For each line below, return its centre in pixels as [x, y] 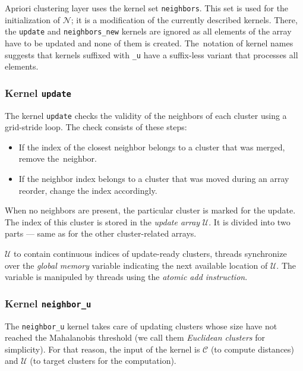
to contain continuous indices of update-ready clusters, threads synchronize [150, 253]
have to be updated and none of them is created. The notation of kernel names [149, 43]
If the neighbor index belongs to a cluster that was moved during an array [154, 178]
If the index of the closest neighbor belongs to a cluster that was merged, [152, 147]
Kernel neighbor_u [48, 303]
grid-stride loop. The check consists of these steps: [96, 127]
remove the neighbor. [58, 158]
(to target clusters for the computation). [103, 361]
